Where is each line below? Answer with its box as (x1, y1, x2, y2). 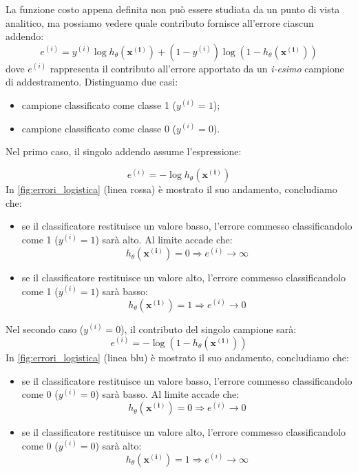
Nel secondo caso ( (6, 321, 84, 336)
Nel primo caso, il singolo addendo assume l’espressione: (6, 144, 242, 159)
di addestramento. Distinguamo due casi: (6, 74, 178, 89)
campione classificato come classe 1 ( (21, 97, 177, 112)
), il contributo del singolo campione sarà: (120, 321, 297, 336)
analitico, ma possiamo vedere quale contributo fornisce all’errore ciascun (6, 15, 314, 30)
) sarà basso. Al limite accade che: (95, 387, 240, 401)
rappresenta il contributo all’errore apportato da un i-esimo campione (50, 61, 344, 75)
